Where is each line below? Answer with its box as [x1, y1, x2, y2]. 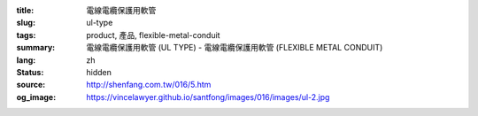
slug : [16, 18, 35, 28]
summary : [16, 43, 56, 53]
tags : [16, 29, 36, 40]
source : [16, 80, 46, 90]
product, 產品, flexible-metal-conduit [86, 29, 220, 40]
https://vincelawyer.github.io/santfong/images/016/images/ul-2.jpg [86, 91, 330, 102]
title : [16, 5, 35, 15]
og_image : [16, 91, 57, 102]
